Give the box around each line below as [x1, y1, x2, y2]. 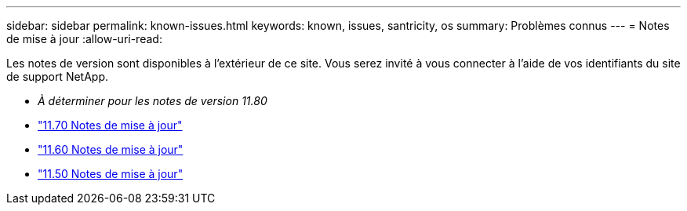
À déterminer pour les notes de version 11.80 [38, 94, 267, 107]
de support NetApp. [6, 70, 109, 83]
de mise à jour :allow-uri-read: [6, 32, 162, 45]
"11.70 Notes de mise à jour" [38, 118, 183, 132]
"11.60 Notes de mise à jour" [38, 143, 184, 156]
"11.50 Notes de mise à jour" [38, 167, 184, 180]
